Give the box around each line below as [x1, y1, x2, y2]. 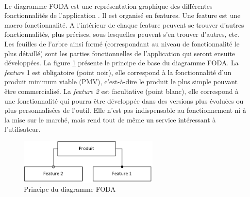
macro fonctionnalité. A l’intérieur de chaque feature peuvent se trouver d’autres [4, 19, 244, 30]
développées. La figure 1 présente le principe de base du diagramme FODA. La [4, 58, 239, 68]
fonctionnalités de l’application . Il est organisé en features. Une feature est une [4, 10, 241, 20]
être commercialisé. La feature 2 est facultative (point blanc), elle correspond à [4, 86, 239, 96]
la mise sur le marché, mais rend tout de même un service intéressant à [4, 114, 216, 124]
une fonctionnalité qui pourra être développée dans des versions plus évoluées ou [4, 95, 244, 106]
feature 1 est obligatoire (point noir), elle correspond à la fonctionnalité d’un [4, 67, 232, 77]
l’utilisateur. [4, 124, 41, 134]
